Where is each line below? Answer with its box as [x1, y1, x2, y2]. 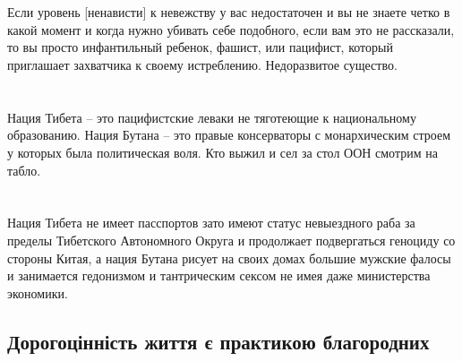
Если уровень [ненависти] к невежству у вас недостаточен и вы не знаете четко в [7, 3, 450, 21]
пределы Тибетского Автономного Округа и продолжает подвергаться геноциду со [7, 230, 456, 249]
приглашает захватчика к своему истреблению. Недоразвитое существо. [7, 55, 398, 73]
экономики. [7, 283, 68, 302]
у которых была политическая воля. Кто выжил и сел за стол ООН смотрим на [7, 142, 438, 161]
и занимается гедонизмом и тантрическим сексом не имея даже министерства [7, 266, 431, 285]
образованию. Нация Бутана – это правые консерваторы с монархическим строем [7, 125, 451, 144]
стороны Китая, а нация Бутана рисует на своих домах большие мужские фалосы [7, 248, 451, 267]
